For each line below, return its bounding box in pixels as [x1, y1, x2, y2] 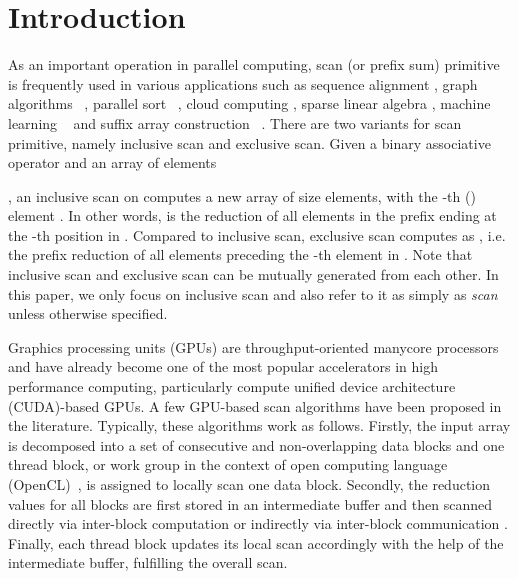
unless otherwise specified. [8, 303, 168, 324]
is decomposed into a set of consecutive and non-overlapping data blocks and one [8, 434, 505, 455]
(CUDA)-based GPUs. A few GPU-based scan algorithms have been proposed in [8, 395, 502, 416]
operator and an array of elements [8, 152, 217, 173]
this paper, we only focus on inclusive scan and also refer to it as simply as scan [8, 283, 498, 304]
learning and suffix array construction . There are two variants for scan [8, 112, 462, 133]
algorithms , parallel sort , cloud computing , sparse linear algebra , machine [8, 93, 491, 114]
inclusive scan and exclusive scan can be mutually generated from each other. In [8, 264, 499, 285]
